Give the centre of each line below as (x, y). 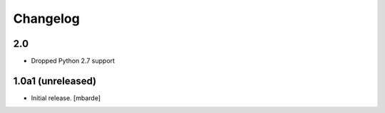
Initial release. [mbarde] (66, 98)
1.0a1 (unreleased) (55, 81)
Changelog (46, 18)
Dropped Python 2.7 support (73, 61)
